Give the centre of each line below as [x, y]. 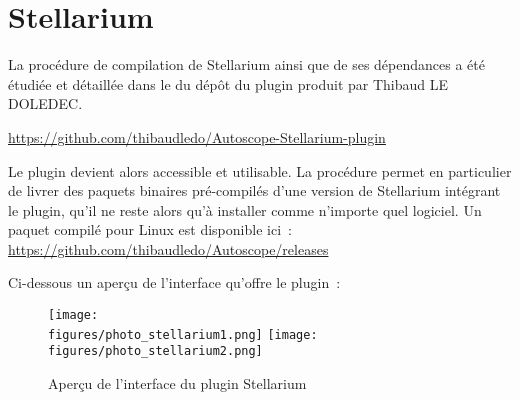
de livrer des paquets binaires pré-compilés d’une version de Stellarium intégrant [254, 190]
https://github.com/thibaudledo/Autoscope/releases [168, 248]
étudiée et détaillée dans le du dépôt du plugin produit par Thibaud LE [228, 83]
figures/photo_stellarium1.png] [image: [183, 334]
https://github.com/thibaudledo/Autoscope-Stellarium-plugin [197, 136]
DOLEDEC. [45, 103]
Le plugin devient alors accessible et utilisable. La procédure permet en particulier [260, 170]
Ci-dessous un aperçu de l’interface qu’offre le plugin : [174, 282]
